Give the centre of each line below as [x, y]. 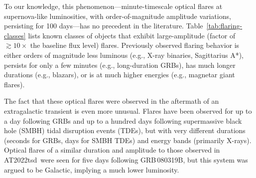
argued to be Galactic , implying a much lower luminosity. [92, 169]
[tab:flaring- [224, 26]
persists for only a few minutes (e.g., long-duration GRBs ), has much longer [120, 65]
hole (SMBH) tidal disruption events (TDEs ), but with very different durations [125, 130]
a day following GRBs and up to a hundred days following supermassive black [123, 120]
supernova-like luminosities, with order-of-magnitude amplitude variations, [118, 16]
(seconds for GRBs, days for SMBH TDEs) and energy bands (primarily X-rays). [128, 140]
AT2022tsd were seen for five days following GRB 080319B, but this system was [126, 159]
